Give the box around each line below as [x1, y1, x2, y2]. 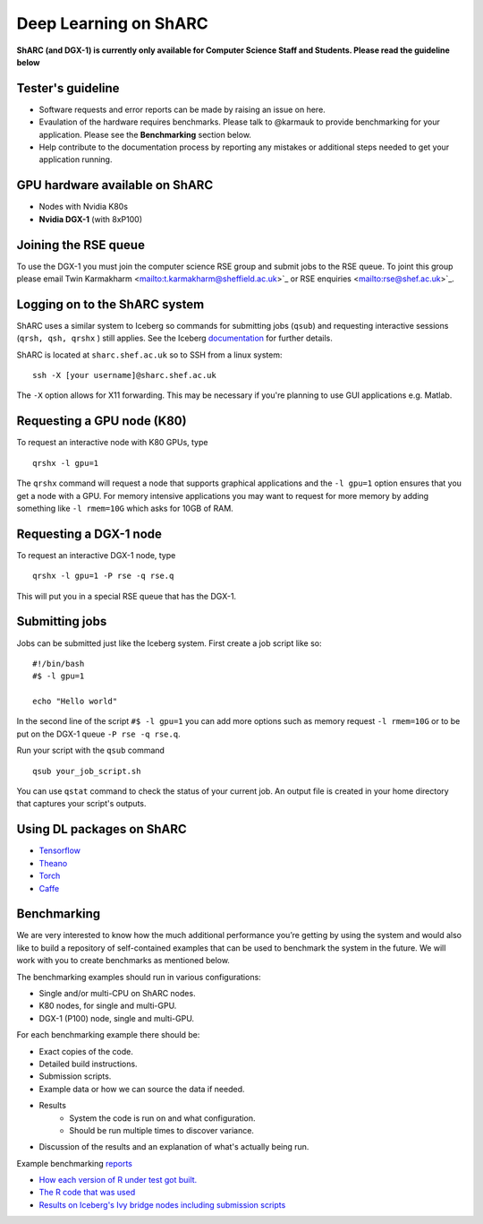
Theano [38, 858, 68, 868]
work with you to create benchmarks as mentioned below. [16, 955, 230, 966]
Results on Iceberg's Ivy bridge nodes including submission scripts [38, 1199, 286, 1210]
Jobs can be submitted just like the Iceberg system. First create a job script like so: [16, 637, 322, 649]
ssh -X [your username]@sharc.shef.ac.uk [32, 370, 216, 381]
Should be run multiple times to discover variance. [69, 1125, 255, 1135]
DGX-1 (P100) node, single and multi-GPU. [38, 1013, 195, 1023]
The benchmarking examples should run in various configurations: [16, 971, 261, 982]
